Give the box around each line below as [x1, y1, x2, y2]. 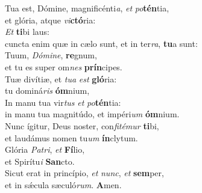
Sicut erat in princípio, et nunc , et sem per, [5, 167, 164, 179]
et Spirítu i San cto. [5, 155, 75, 167]
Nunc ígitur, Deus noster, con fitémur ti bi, [5, 119, 159, 132]
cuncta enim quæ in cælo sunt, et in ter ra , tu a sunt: [5, 37, 198, 49]
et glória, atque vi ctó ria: [5, 13, 96, 26]
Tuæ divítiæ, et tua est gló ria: [5, 72, 117, 85]
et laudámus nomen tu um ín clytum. [5, 131, 138, 144]
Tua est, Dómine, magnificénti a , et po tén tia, [5, 2, 169, 14]
